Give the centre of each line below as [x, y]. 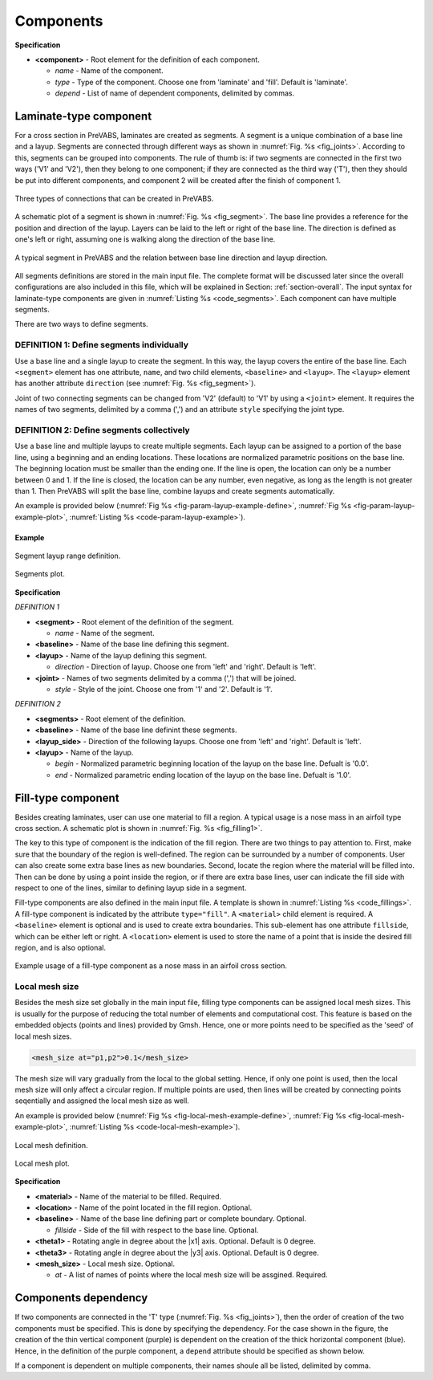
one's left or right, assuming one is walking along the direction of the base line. [145, 239]
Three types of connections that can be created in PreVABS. [114, 198]
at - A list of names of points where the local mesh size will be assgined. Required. [191, 1275]
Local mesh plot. [42, 1163]
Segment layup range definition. [68, 556]
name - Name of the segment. [105, 633]
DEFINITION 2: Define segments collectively [102, 429]
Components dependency [81, 1298]
